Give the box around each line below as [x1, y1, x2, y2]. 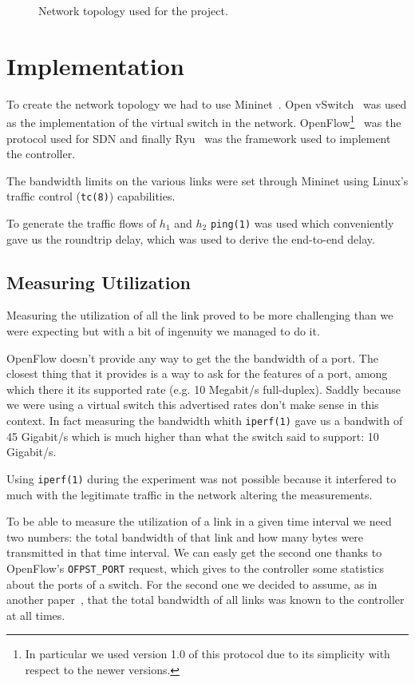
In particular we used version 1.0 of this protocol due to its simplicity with [25, 645, 390, 662]
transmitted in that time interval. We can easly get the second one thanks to [6, 544, 382, 561]
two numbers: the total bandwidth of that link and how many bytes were [6, 528, 364, 545]
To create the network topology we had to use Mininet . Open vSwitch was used [6, 95, 407, 112]
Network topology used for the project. [38, 2, 228, 18]
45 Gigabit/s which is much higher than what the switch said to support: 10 [6, 427, 379, 444]
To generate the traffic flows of [6, 215, 156, 231]
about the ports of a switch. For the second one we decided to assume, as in [6, 575, 377, 592]
